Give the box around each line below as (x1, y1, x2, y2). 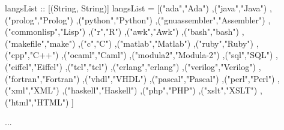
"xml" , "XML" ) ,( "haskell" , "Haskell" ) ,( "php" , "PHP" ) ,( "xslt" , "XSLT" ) (8, 84, 258, 96)
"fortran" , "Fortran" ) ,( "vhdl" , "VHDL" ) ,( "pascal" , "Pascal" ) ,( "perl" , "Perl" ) (8, 72, 275, 84)
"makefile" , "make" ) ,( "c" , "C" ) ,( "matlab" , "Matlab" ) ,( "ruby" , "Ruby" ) (8, 37, 254, 49)
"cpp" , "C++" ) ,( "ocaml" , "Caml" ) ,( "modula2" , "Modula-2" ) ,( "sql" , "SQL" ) (8, 49, 273, 61)
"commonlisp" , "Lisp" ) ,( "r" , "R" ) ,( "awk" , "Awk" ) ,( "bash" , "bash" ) (8, 25, 240, 38)
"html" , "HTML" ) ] (8, 95, 74, 108)
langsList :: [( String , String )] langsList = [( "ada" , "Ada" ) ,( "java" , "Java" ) (5, 2, 267, 14)
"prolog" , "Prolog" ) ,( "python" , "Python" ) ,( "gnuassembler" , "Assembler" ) (8, 13, 265, 26)
